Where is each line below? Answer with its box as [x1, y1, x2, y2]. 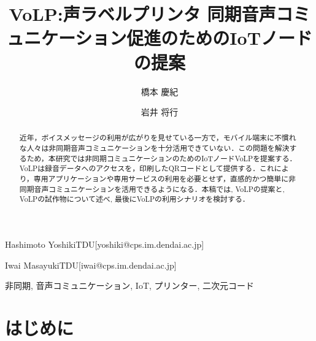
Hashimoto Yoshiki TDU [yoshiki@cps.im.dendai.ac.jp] [5, 238, 204, 251]
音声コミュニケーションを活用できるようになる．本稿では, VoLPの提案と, [34, 183, 285, 194]
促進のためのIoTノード [126, 25, 313, 50]
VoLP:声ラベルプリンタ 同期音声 [9, 1, 276, 26]
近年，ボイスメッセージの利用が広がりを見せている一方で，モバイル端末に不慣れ [19, 132, 296, 143]
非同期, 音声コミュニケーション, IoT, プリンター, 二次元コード [5, 279, 255, 292]
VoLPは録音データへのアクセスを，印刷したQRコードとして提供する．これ [19, 163, 274, 174]
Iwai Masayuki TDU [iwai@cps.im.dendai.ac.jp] [5, 258, 177, 271]
